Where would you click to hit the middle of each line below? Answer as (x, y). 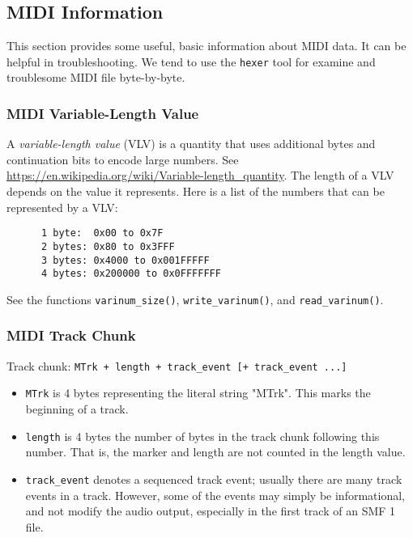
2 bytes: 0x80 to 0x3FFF (108, 246)
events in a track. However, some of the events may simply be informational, (215, 495)
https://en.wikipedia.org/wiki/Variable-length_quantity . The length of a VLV (200, 175)
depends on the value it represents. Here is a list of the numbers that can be (196, 191)
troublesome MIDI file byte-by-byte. (96, 77)
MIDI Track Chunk (71, 335)
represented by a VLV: (62, 207)
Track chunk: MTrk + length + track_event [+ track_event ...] (177, 365)
